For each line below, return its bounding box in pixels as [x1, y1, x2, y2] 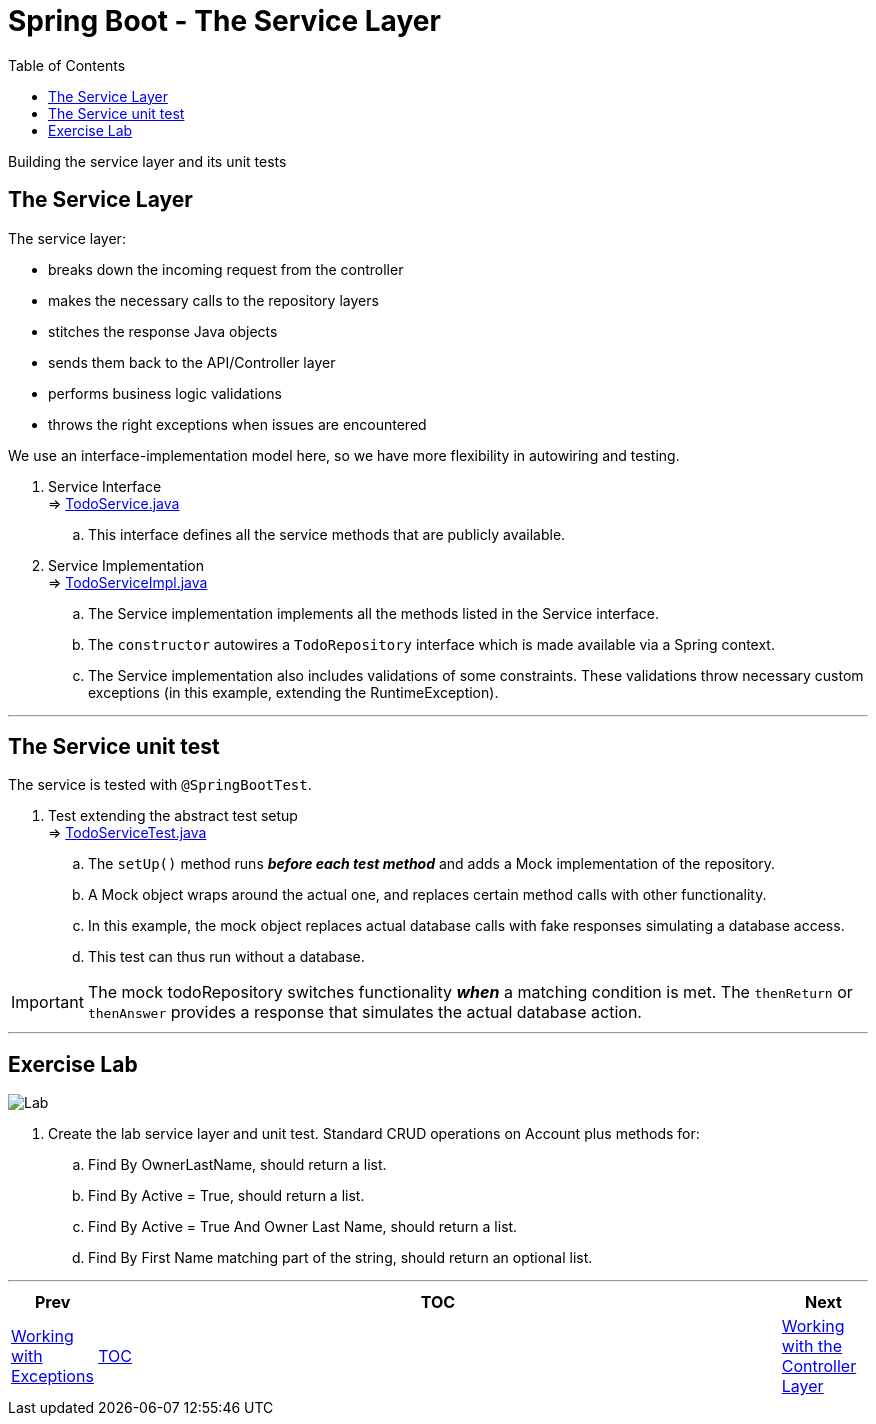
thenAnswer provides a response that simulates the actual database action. [87, 1002, 642, 1023]
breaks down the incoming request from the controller [48, 260, 404, 278]
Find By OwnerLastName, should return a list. [88, 1156, 387, 1174]
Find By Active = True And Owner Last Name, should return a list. [88, 1218, 518, 1236]
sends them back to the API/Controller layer [48, 353, 336, 371]
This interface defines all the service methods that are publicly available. [88, 525, 566, 543]
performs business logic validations [48, 384, 282, 402]
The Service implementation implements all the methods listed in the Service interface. [88, 604, 659, 622]
